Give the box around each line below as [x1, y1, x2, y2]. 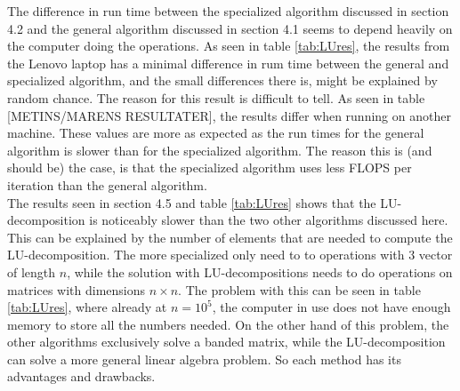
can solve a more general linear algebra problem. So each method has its [7, 349, 401, 368]
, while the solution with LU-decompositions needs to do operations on [67, 262, 453, 281]
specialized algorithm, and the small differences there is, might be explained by [7, 71, 438, 90]
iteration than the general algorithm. [7, 175, 207, 194]
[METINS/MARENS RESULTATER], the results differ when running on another [7, 106, 451, 124]
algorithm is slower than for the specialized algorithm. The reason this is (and [7, 140, 432, 159]
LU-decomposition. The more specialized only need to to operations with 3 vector [7, 245, 453, 264]
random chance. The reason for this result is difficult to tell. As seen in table [7, 88, 425, 107]
